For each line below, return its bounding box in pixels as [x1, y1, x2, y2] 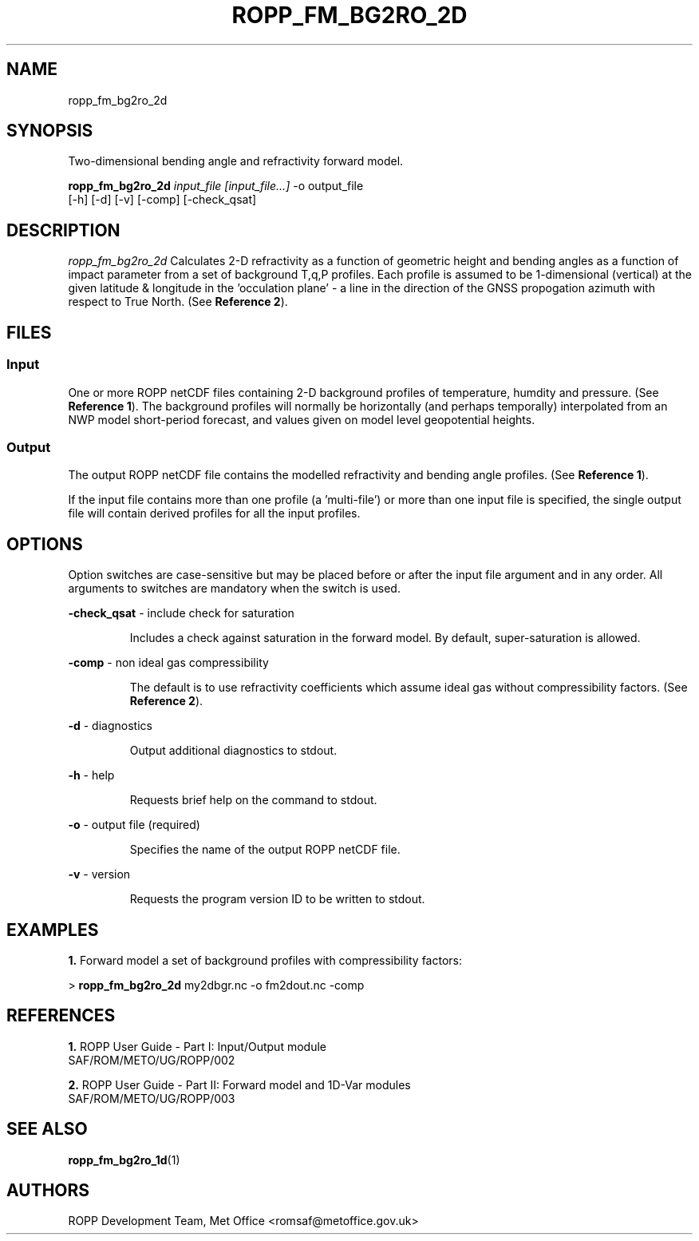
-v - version [68, 867, 131, 882]
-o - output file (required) [68, 818, 200, 832]
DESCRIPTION [6, 220, 120, 240]
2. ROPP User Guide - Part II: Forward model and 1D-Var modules [68, 1077, 411, 1092]
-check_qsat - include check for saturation [68, 606, 294, 620]
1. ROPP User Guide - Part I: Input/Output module [68, 1039, 326, 1053]
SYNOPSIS [6, 121, 93, 141]
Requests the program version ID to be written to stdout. [129, 892, 425, 906]
